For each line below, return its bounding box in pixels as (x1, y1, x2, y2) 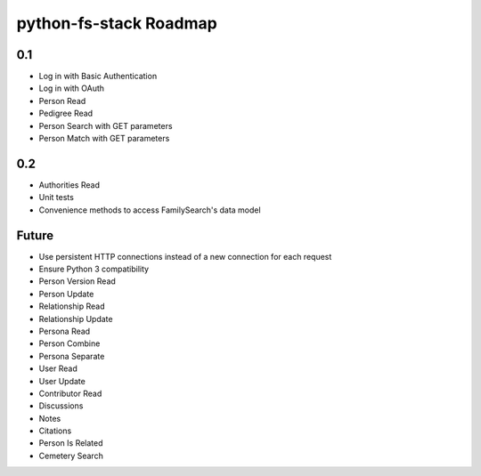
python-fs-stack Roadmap (16, 13, 217, 33)
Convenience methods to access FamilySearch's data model (38, 205, 262, 215)
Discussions (38, 400, 84, 411)
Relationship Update (38, 313, 113, 324)
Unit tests (38, 192, 75, 203)
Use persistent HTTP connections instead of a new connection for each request (38, 251, 332, 262)
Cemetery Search (38, 450, 104, 461)
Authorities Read (38, 179, 100, 190)
